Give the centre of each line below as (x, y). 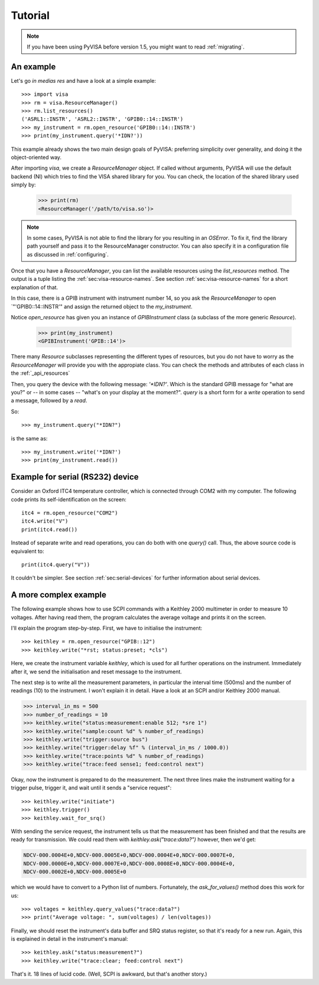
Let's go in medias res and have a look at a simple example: (84, 80)
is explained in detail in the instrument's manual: (69, 939)
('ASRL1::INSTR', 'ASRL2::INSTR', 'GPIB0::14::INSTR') (102, 119)
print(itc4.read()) (50, 529)
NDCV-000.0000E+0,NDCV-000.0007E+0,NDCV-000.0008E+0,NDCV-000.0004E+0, (129, 864)
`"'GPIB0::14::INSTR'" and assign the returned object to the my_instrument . (102, 306)
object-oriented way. (36, 157)
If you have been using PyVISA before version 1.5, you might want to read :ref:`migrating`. (136, 47)
